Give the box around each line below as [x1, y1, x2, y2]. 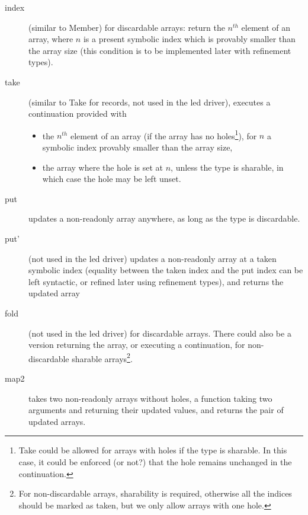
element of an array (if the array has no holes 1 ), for [70, 127, 257, 142]
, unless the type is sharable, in [171, 161, 284, 173]
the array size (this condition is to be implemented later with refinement [28, 44, 291, 56]
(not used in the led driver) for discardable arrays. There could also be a [28, 327, 291, 339]
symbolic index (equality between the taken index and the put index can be [28, 264, 303, 276]
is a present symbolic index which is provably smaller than [83, 33, 296, 45]
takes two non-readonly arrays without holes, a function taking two [28, 392, 272, 404]
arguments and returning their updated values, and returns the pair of [28, 404, 284, 416]
